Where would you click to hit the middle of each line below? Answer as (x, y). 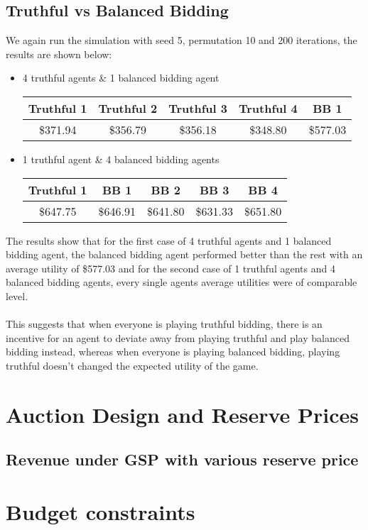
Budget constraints (101, 511)
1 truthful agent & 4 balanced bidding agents (121, 159)
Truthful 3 (198, 108)
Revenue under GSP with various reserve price (182, 459)
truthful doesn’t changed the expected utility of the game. (132, 365)
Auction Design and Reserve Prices (183, 414)
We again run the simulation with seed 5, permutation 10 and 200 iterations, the (182, 40)
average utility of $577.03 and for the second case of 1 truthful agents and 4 (171, 268)
